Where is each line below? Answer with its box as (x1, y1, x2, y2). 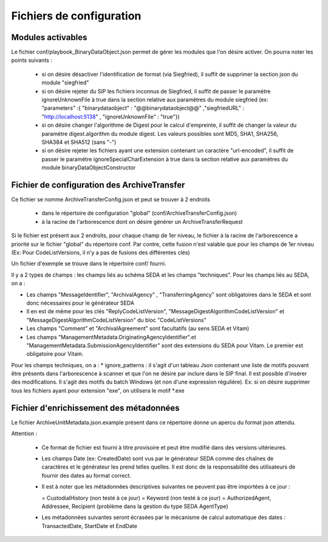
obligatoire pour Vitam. (26, 350, 84, 357)
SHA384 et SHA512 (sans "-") (41, 138, 117, 146)
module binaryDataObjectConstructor (41, 164, 136, 171)
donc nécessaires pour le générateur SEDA (26, 299, 135, 307)
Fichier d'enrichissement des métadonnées (11, 402, 180, 413)
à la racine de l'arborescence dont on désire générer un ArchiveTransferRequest (41, 218, 243, 225)
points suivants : (11, 56, 53, 64)
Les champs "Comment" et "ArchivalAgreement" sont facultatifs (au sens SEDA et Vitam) (26, 325, 250, 332)
